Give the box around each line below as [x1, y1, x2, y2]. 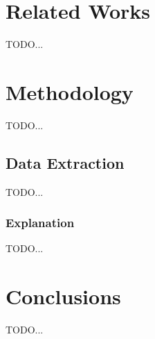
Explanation [6, 214, 75, 231]
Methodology [6, 77, 134, 106]
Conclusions [6, 282, 121, 311]
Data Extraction [6, 151, 125, 173]
